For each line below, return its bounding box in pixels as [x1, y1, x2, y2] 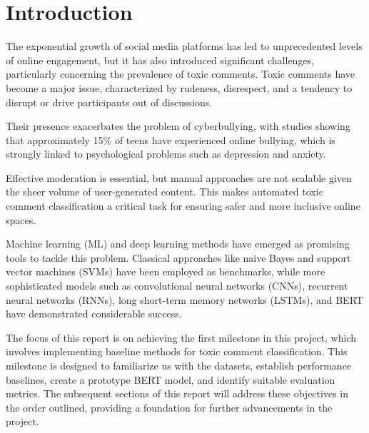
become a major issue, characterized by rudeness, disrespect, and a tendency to [6, 80, 353, 95]
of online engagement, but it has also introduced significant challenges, [6, 52, 315, 67]
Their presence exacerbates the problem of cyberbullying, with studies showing [6, 118, 350, 133]
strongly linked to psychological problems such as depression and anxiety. [6, 146, 326, 161]
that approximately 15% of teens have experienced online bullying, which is [6, 132, 335, 147]
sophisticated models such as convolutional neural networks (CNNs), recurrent [6, 278, 348, 293]
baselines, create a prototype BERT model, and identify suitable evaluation [6, 372, 335, 387]
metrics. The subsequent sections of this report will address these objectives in [6, 386, 348, 401]
